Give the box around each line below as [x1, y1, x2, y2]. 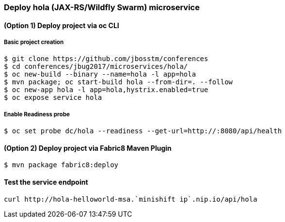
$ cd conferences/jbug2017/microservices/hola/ [4, 63, 188, 71]
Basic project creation [4, 39, 64, 46]
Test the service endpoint [4, 178, 88, 186]
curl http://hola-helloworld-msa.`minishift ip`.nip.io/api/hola [4, 195, 257, 203]
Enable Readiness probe [4, 111, 70, 118]
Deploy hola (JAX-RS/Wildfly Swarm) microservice [4, 2, 200, 12]
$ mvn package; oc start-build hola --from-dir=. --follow [4, 78, 233, 86]
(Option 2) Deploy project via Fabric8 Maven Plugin [4, 143, 172, 152]
